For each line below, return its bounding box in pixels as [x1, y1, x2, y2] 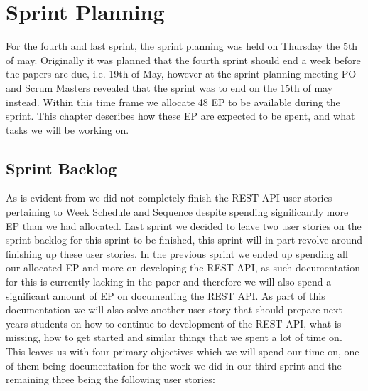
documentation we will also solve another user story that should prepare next [6, 302, 342, 317]
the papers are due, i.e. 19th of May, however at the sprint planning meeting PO [6, 66, 357, 81]
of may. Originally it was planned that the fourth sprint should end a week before [6, 52, 361, 67]
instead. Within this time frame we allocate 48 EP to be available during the [6, 94, 340, 109]
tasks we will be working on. [6, 122, 129, 137]
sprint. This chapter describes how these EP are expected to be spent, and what [6, 108, 355, 123]
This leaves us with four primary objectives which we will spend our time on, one [6, 344, 359, 359]
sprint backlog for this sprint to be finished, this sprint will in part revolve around [6, 232, 363, 247]
